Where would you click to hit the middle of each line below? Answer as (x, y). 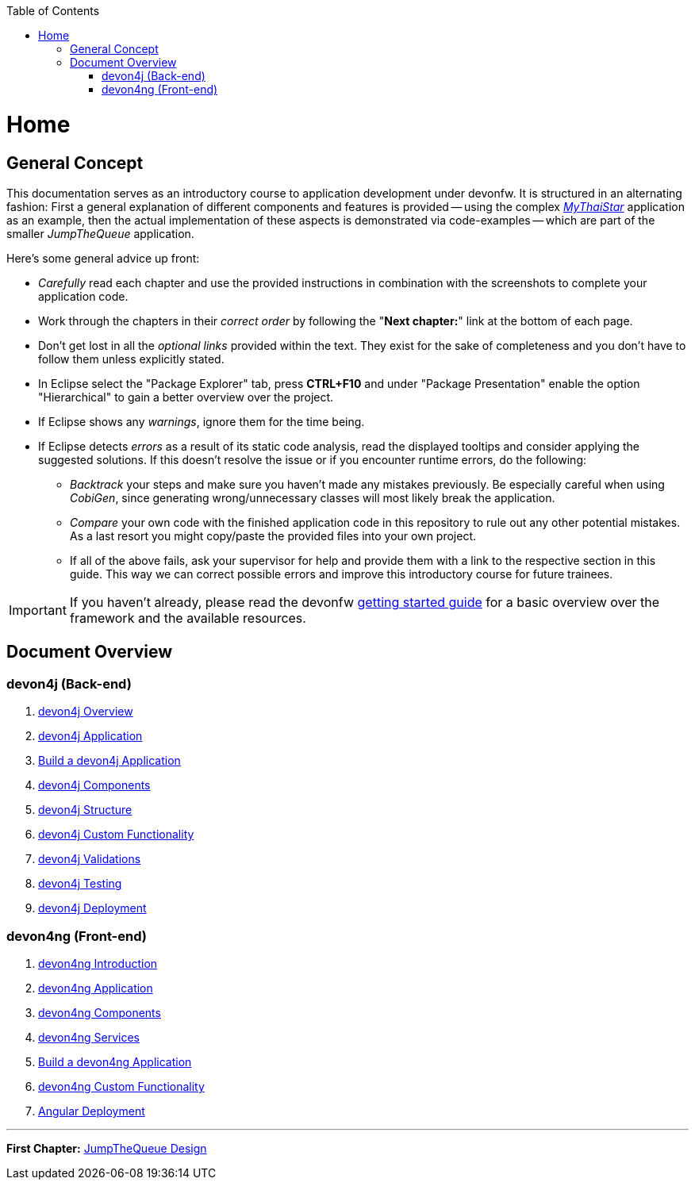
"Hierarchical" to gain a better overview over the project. (186, 397)
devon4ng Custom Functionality (121, 1086)
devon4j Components (94, 785)
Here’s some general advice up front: (103, 258)
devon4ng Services (89, 1037)
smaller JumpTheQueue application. (100, 233)
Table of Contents (53, 11)
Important (38, 610)
